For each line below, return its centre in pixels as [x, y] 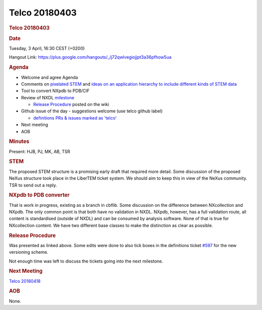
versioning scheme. [29, 252]
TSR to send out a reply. [33, 185]
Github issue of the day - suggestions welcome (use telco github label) [92, 111]
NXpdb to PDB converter [39, 195]
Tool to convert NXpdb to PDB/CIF [55, 91]
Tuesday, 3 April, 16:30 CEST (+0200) [47, 48]
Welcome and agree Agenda [49, 77]
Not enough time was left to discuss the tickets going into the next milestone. [86, 261]
